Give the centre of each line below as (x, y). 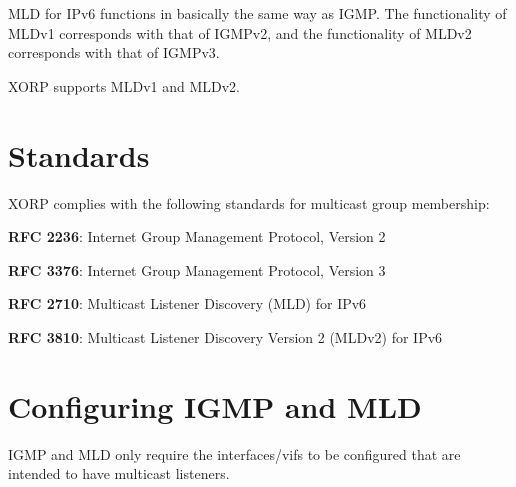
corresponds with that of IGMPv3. (114, 52)
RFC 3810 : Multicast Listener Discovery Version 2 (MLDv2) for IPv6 (225, 336)
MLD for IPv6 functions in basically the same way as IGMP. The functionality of (257, 13)
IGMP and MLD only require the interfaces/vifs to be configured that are (234, 453)
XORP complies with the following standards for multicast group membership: (249, 202)
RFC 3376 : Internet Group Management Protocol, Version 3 (197, 269)
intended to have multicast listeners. (119, 473)
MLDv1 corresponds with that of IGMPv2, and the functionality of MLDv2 (240, 32)
